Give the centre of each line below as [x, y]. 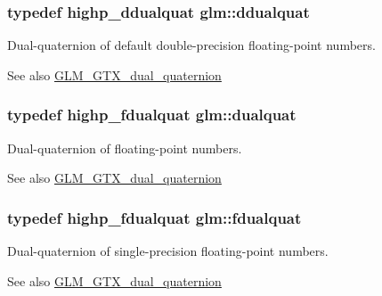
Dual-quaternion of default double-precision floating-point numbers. [191, 45]
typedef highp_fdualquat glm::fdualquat [154, 217]
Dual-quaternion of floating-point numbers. [125, 148]
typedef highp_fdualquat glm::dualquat [152, 115]
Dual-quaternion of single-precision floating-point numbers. [168, 251]
